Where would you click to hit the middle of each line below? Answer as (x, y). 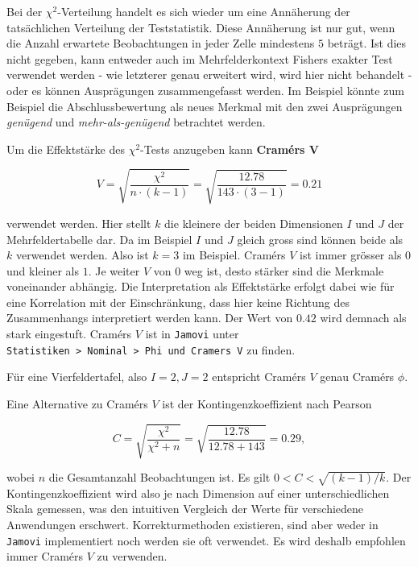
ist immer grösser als (351, 255)
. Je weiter (114, 270)
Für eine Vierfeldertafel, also (77, 377)
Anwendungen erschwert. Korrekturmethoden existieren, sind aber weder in (192, 525)
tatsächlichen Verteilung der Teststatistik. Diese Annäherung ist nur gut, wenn (201, 27)
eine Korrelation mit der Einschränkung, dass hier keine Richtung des (178, 302)
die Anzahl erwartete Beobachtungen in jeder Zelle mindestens (161, 43)
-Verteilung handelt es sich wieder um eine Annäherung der (204, 11)
